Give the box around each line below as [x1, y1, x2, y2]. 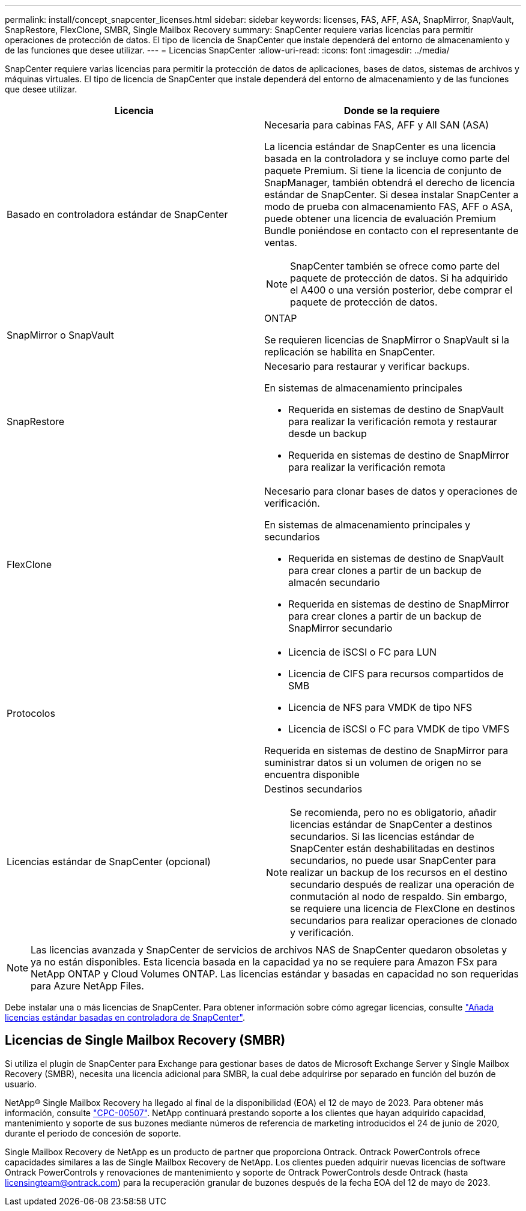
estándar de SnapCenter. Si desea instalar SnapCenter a [264, 189, 519, 201]
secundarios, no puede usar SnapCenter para [290, 854, 496, 866]
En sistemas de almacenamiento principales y [264, 519, 471, 531]
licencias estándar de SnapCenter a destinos [290, 818, 492, 830]
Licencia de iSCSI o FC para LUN [288, 646, 437, 658]
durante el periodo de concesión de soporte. [5, 1128, 181, 1138]
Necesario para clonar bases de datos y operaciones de [264, 485, 518, 497]
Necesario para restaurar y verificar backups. [264, 360, 470, 372]
